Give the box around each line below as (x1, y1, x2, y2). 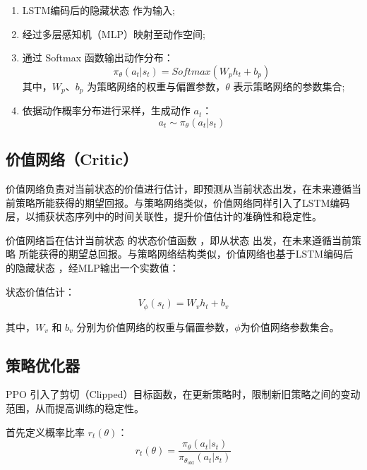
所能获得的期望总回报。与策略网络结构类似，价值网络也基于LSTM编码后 (18, 246, 354, 261)
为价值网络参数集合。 (240, 319, 339, 334)
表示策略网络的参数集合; (233, 78, 345, 93)
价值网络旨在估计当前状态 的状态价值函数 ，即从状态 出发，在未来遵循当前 (6, 232, 351, 247)
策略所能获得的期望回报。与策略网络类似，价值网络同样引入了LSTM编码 (15, 195, 350, 210)
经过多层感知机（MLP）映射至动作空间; (22, 26, 205, 41)
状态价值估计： (6, 284, 75, 299)
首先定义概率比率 (6, 424, 85, 439)
